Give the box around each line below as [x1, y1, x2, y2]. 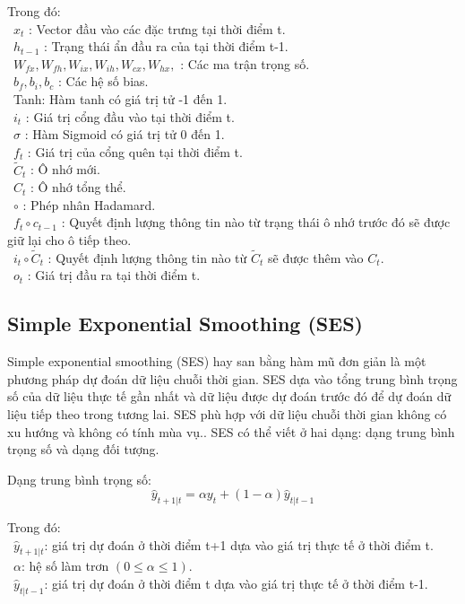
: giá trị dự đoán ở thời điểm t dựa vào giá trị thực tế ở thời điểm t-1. [44, 574, 428, 593]
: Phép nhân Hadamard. [22, 195, 156, 214]
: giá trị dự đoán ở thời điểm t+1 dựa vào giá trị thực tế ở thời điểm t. [44, 535, 434, 554]
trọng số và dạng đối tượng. [7, 440, 159, 459]
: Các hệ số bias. [57, 72, 149, 91]
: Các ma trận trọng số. [180, 54, 310, 73]
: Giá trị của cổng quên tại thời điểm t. [27, 142, 243, 161]
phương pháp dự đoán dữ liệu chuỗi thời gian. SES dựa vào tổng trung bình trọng [7, 369, 458, 388]
